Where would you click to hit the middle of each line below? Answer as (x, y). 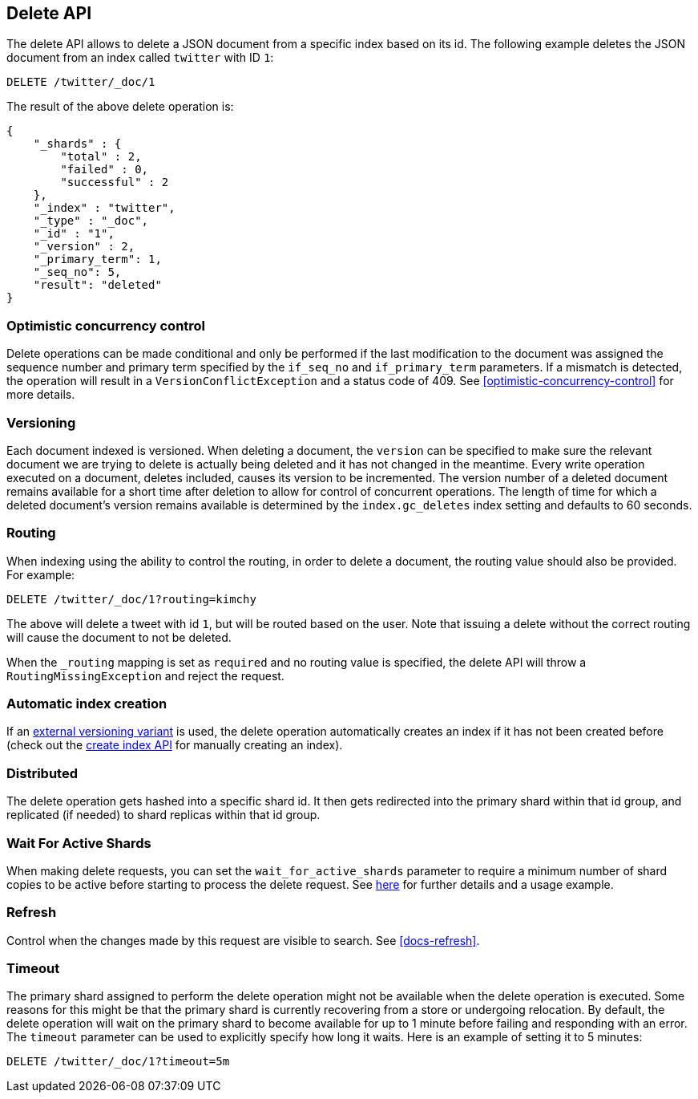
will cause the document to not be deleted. (119, 637)
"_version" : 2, (84, 247)
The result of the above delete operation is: (120, 107)
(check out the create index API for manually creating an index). (175, 745)
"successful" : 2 (115, 182)
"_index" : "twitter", (104, 208)
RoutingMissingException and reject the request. (145, 675)
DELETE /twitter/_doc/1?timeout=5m (118, 1062)
